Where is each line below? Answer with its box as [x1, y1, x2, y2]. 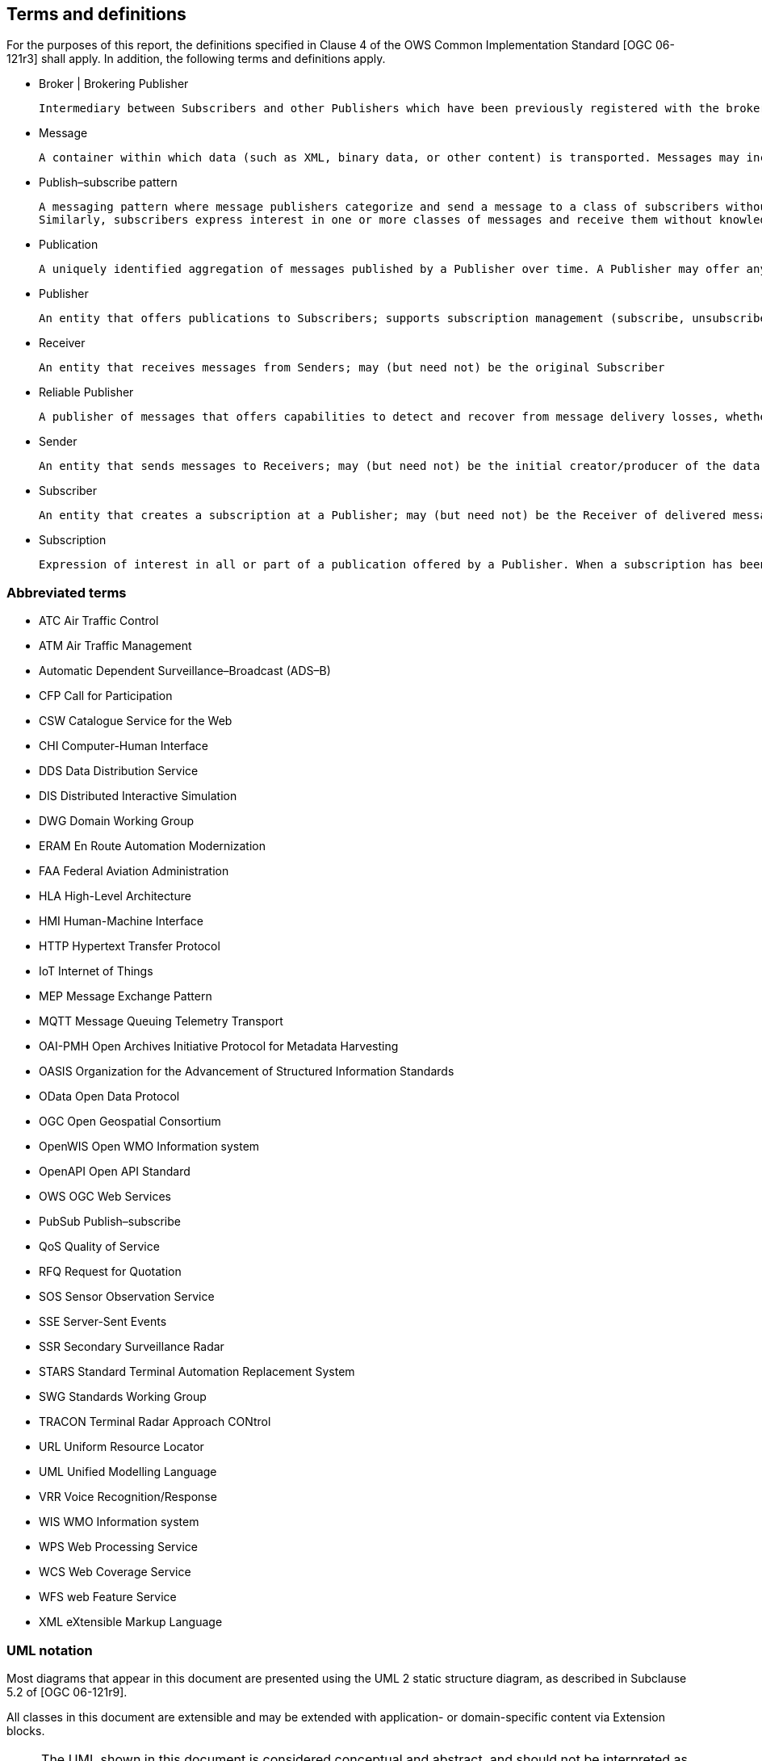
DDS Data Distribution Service [39, 764, 199, 778]
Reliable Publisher [39, 385, 134, 400]
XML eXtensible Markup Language [39, 1615, 223, 1629]
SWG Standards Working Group [39, 1390, 207, 1404]
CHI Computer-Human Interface [39, 739, 208, 753]
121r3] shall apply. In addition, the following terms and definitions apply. [6, 52, 386, 66]
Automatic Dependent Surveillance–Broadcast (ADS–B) [39, 664, 331, 678]
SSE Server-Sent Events [39, 1314, 167, 1329]
